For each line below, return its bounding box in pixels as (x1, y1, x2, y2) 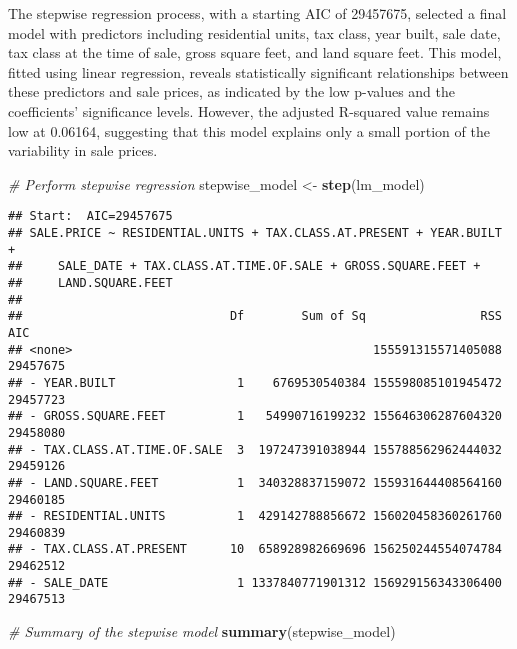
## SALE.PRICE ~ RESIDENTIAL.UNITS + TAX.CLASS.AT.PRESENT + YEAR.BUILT (8, 226, 502, 240)
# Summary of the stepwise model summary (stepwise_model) (8, 621, 396, 642)
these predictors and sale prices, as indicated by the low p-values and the (8, 81, 455, 102)
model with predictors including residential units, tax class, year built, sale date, (8, 22, 501, 43)
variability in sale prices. (8, 140, 158, 161)
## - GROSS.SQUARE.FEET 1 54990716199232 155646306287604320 (8, 409, 502, 424)
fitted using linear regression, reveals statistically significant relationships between (8, 61, 509, 82)
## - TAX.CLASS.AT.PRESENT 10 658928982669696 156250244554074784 (8, 542, 502, 557)
